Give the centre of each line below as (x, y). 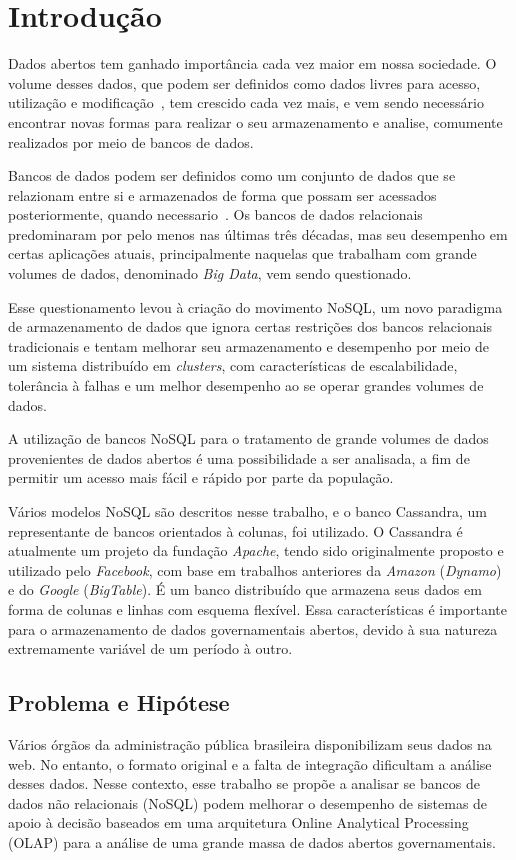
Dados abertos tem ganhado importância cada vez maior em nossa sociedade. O (252, 63)
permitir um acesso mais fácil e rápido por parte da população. (201, 477)
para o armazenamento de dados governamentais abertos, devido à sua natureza (253, 628)
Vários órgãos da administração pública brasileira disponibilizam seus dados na (250, 743)
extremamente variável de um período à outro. (150, 648)
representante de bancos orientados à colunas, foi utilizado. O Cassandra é (235, 530)
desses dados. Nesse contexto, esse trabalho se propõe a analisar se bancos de (244, 783)
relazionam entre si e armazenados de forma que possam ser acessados (222, 194)
